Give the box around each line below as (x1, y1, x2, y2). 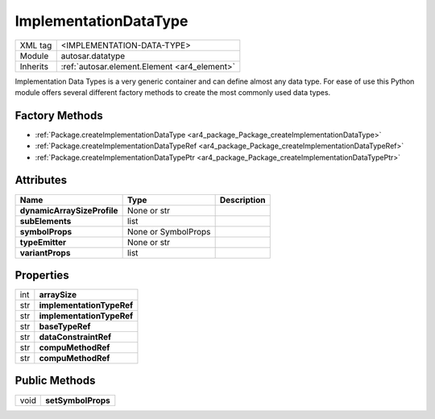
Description (219, 194, 266, 205)
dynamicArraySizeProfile (19, 205, 118, 216)
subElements (19, 215, 72, 226)
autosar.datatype (60, 50, 126, 61)
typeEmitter (19, 236, 67, 247)
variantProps (19, 247, 71, 258)
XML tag (19, 39, 52, 51)
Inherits (19, 60, 48, 72)
